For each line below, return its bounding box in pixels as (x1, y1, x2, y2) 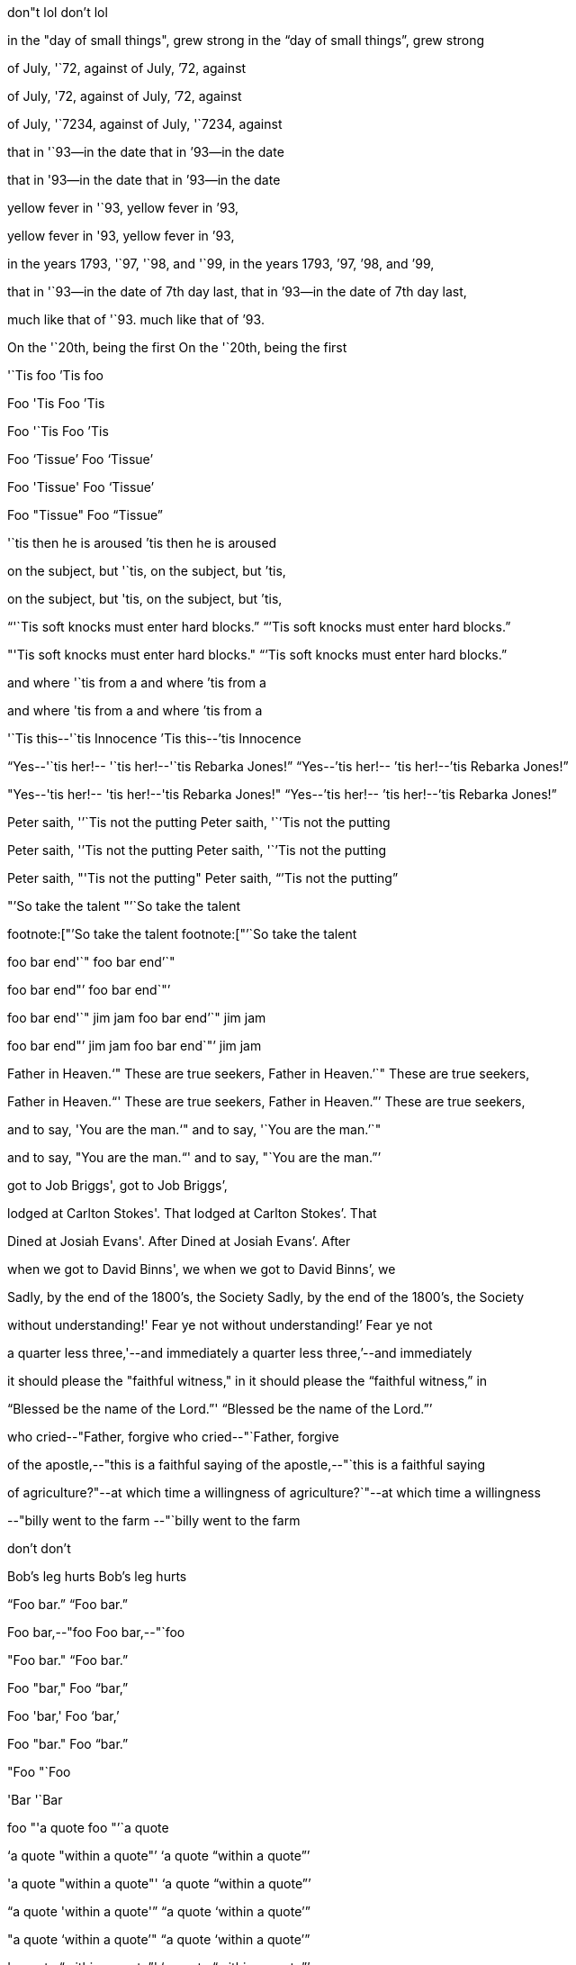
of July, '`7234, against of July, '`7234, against (7, 116, 283, 132)
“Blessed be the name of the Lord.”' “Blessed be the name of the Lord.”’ (7, 1401, 433, 1416)
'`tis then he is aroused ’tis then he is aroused (7, 535, 277, 550)
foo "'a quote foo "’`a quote (7, 1820, 169, 1835)
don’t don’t (7, 1541, 71, 1556)
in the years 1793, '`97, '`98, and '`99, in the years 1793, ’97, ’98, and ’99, (7, 256, 435, 271)
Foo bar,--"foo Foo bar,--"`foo (7, 1624, 185, 1640)
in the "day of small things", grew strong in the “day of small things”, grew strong (7, 32, 485, 48)
